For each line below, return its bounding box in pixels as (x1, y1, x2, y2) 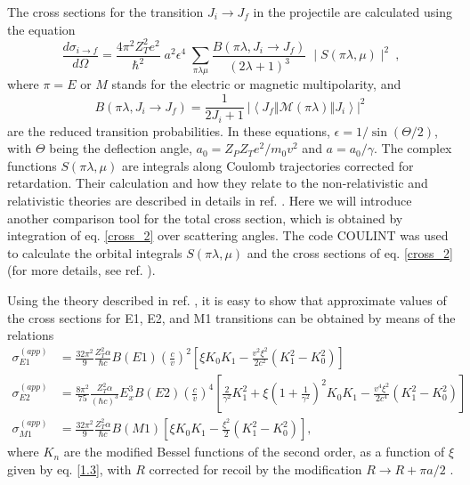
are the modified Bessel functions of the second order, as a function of (63, 442, 445, 461)
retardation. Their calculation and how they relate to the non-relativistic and (7, 174, 428, 192)
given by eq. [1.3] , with (7, 459, 132, 478)
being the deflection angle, (49, 139, 192, 158)
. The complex (374, 139, 452, 158)
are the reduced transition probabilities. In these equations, (7, 121, 330, 140)
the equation (7, 20, 76, 38)
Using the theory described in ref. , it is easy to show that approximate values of (7, 290, 447, 309)
